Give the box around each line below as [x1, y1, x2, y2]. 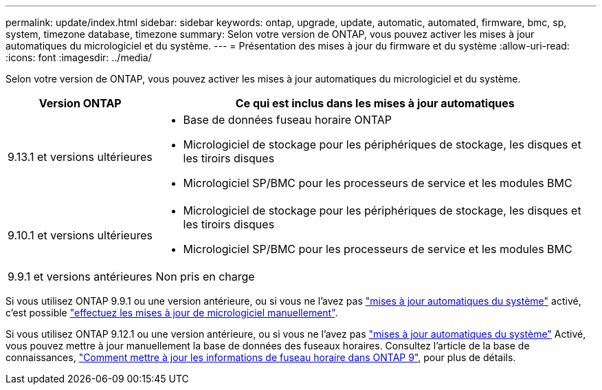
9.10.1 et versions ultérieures [8, 228, 153, 242]
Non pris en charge [155, 270, 255, 283]
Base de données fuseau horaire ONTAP [183, 113, 392, 127]
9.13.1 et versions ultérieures [8, 150, 153, 164]
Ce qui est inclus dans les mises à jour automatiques [235, 96, 515, 110]
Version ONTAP [38, 96, 122, 110]
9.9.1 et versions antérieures [8, 270, 153, 283]
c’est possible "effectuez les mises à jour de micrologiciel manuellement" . [5, 307, 338, 318]
